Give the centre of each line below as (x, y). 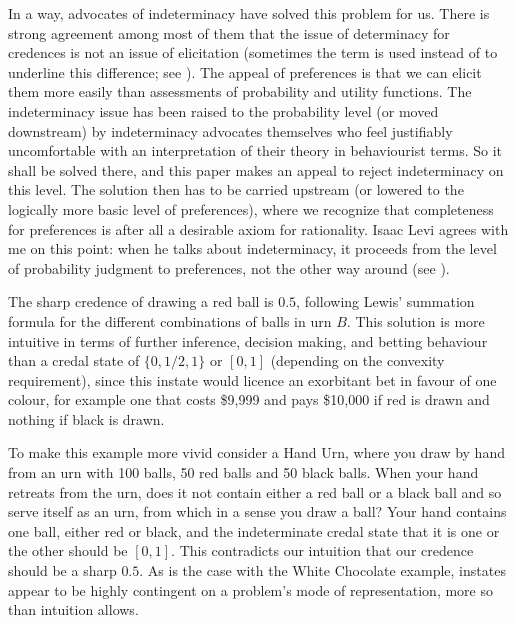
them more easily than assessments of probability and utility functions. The (240, 91)
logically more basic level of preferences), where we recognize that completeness (251, 208)
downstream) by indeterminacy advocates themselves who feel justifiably (230, 130)
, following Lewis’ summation (385, 301)
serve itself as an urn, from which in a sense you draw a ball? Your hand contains (257, 511)
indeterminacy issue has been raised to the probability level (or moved (223, 110)
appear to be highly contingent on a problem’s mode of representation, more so (250, 589)
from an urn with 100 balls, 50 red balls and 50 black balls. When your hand (243, 472)
